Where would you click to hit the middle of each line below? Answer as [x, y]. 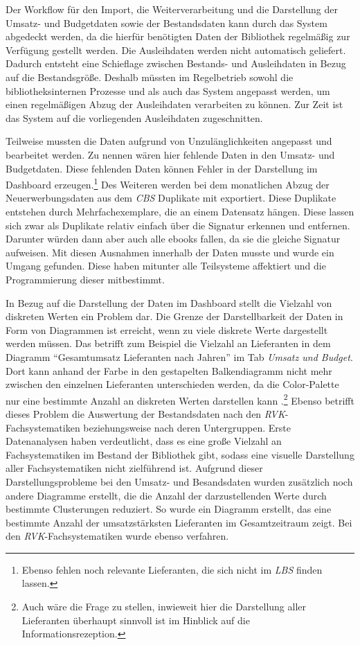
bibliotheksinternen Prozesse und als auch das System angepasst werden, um [168, 90]
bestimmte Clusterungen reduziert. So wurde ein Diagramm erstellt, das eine [169, 509]
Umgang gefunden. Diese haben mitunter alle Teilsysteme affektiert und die [166, 266]
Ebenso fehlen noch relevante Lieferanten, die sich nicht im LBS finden [172, 569]
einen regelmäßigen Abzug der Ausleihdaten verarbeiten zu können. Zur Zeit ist [174, 104]
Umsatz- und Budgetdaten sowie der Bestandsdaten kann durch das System [166, 23]
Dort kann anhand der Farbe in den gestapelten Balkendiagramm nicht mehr [169, 370]
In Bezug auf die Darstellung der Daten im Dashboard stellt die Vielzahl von [169, 302]
